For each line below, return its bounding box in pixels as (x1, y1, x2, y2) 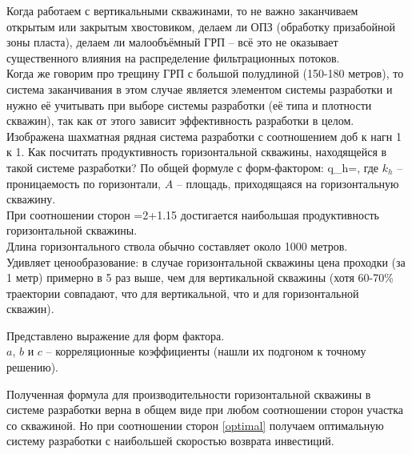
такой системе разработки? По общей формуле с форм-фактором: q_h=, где (6, 159, 379, 175)
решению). (6, 359, 58, 376)
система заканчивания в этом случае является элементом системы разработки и (6, 80, 393, 97)
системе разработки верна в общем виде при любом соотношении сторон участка (6, 401, 404, 418)
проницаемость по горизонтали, (6, 175, 161, 191)
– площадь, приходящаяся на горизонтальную (176, 175, 399, 191)
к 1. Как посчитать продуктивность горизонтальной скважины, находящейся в (6, 143, 387, 160)
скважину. (6, 191, 56, 207)
